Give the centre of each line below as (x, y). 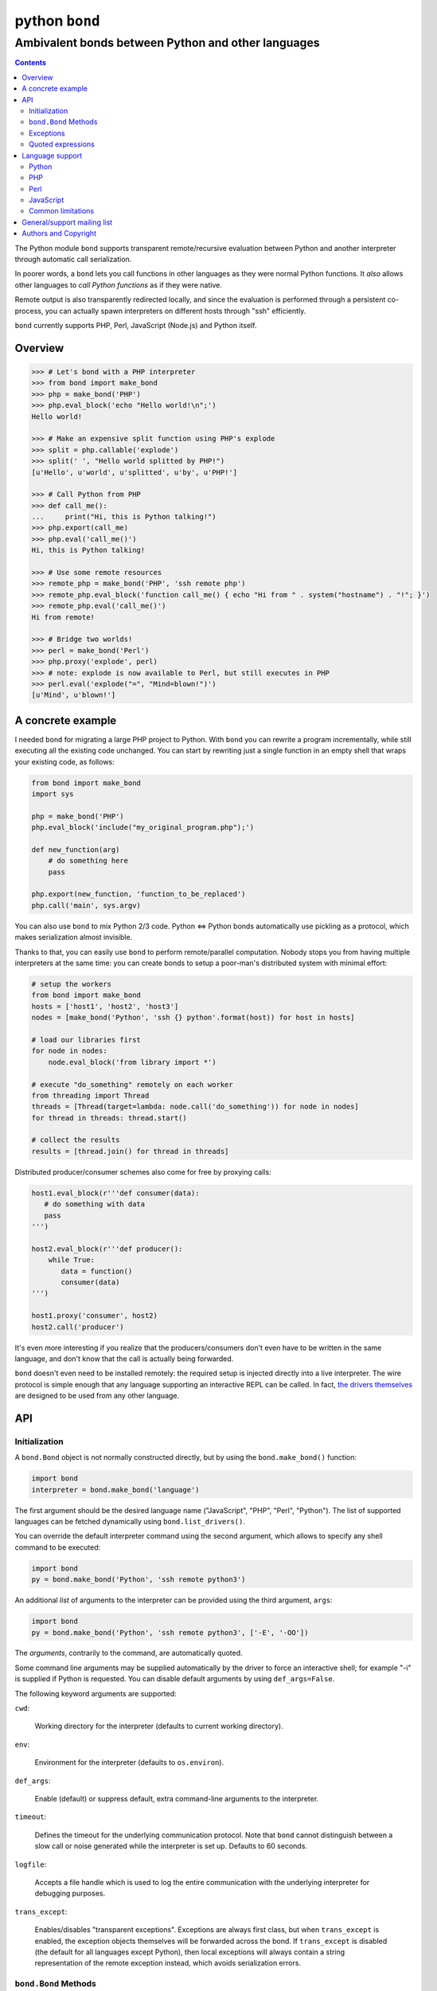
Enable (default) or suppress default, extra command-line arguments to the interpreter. (177, 1799)
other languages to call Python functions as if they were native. (118, 285)
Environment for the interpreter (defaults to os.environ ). (129, 1762)
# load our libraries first (86, 1040)
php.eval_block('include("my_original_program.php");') (143, 827)
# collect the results (76, 1140)
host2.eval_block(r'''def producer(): (107, 1249)
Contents (31, 63)
